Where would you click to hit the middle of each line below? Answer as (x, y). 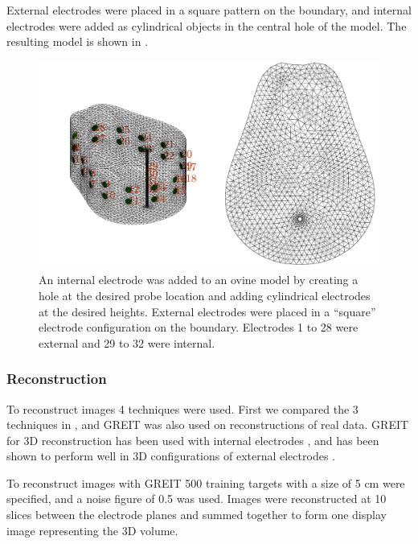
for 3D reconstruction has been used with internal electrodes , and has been (193, 440)
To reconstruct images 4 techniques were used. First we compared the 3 (182, 408)
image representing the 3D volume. (92, 530)
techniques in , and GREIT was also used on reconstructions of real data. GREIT (208, 424)
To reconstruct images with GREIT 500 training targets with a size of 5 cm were (206, 482)
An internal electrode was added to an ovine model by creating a (199, 280)
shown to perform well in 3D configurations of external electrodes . (171, 456)
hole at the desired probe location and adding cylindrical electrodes (205, 295)
